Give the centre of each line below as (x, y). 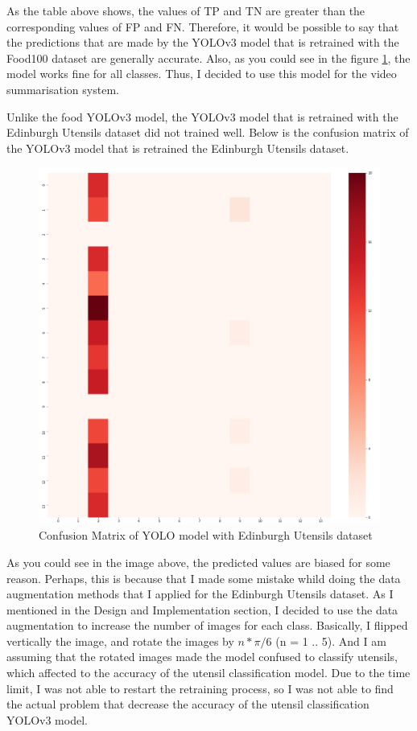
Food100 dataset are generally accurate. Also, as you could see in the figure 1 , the (208, 57)
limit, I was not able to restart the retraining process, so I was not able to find (200, 688)
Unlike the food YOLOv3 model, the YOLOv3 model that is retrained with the (202, 116)
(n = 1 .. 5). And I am (331, 641)
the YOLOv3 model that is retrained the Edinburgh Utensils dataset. (178, 148)
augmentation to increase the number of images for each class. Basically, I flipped (207, 625)
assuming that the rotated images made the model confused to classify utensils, (202, 657)
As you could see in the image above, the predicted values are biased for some (198, 562)
